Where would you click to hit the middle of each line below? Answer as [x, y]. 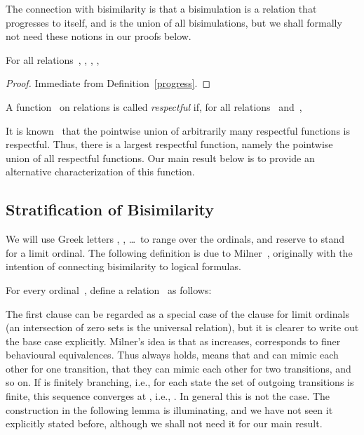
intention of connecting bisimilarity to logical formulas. [123, 266]
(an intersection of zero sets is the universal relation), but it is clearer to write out [182, 327]
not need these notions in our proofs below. [99, 36]
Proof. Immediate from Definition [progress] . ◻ [108, 83]
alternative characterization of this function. [100, 172]
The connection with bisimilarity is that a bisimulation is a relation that [161, 8]
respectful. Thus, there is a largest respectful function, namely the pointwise [169, 144]
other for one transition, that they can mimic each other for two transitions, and [178, 368]
